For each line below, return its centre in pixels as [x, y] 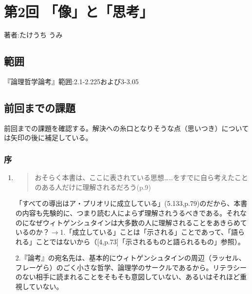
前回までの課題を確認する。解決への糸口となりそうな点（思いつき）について [126, 128]
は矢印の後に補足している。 [48, 138]
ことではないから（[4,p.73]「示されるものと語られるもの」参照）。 [140, 241]
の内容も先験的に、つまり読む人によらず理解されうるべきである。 [121, 212]
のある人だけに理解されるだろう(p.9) [93, 187]
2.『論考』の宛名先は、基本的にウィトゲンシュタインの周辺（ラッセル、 [130, 258]
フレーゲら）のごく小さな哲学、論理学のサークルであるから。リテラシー [131, 267]
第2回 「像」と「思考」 [79, 11]
